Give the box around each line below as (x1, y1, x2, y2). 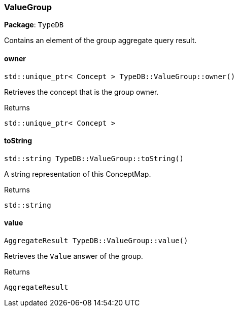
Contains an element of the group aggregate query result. (4, 36, 197, 45)
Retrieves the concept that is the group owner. (4, 87, 159, 96)
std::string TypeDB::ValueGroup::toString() (4, 154, 184, 163)
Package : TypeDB (4, 20, 64, 29)
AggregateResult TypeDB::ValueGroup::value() (4, 237, 188, 245)
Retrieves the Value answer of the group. (4, 252, 143, 261)
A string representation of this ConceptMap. (4, 169, 151, 178)
